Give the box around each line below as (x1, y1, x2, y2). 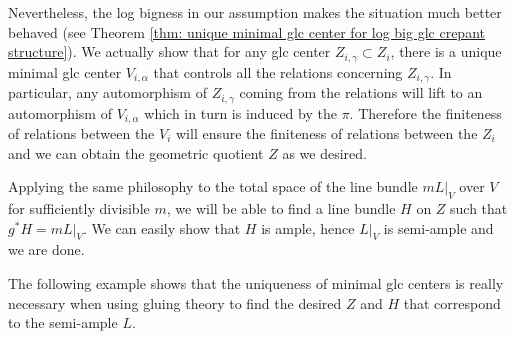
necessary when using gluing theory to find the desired (8, 292, 342, 313)
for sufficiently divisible (8, 197, 150, 218)
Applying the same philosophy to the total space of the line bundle (8, 176, 418, 197)
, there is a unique (390, 41, 502, 62)
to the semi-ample (8, 312, 118, 333)
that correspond (403, 292, 501, 313)
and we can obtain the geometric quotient (8, 142, 264, 163)
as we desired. (282, 142, 367, 163)
